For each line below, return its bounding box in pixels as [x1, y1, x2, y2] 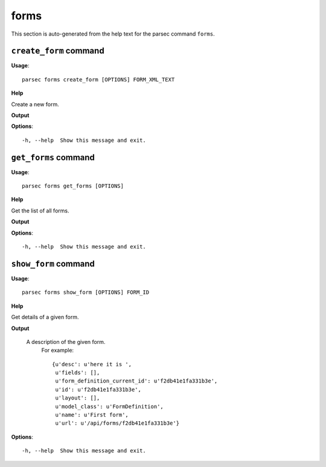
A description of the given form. [26, 338, 106, 345]
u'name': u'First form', [55, 411, 129, 419]
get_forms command [11, 152, 95, 162]
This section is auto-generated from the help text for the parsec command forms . [11, 30, 215, 37]
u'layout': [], [55, 395, 100, 401]
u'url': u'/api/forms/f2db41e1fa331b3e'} [55, 420, 180, 427]
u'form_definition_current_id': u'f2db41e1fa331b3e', [55, 378, 218, 384]
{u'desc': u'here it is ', [52, 361, 132, 367]
